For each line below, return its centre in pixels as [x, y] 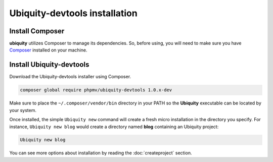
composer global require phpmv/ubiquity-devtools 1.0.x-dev [96, 90]
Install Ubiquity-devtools [49, 65]
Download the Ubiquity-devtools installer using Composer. [70, 77]
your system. [23, 110]
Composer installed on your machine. [48, 50]
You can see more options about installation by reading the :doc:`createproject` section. [101, 153]
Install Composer [37, 31]
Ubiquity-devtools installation [73, 13]
